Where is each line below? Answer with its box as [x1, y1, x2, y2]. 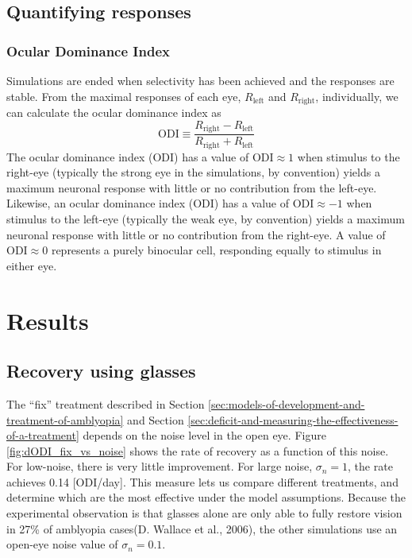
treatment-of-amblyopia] [6, 411, 124, 428]
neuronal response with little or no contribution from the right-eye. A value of [6, 226, 386, 242]
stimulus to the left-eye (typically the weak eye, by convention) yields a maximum [6, 210, 405, 227]
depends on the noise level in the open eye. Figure [83, 427, 326, 444]
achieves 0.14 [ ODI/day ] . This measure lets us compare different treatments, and [6, 473, 399, 490]
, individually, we [315, 87, 399, 104]
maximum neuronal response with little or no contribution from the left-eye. [6, 179, 377, 196]
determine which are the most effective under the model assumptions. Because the [6, 489, 406, 506]
